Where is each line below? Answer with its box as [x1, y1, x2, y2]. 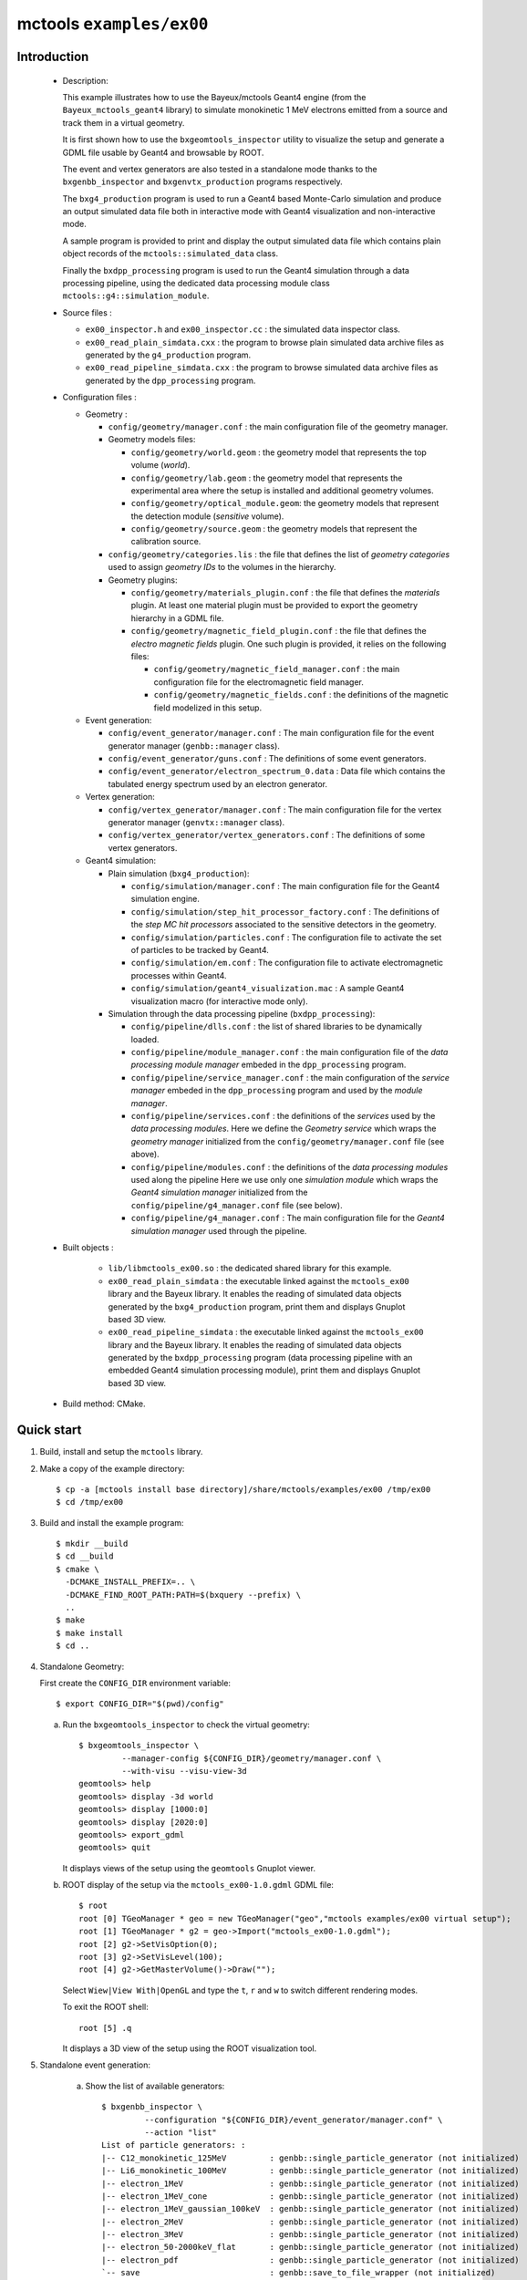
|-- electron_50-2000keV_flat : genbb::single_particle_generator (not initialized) [101, 2242, 520, 2253]
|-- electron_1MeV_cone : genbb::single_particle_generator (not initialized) [101, 2191, 520, 2202]
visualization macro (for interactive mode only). [130, 995, 309, 1007]
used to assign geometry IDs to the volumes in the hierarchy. [108, 562, 336, 573]
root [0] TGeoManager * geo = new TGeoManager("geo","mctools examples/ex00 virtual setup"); [78, 1913, 511, 1923]
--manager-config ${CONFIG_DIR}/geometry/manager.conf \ [121, 1753, 382, 1764]
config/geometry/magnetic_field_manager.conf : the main [153, 664, 400, 675]
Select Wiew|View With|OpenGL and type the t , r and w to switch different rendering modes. [62, 1985, 418, 1995]
